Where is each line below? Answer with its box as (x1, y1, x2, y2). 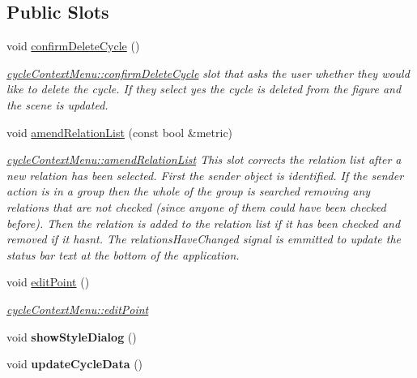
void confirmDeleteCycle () (6, 37, 140, 54)
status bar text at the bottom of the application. (6, 246, 240, 263)
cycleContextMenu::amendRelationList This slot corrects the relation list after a (6, 151, 402, 168)
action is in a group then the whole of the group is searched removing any (6, 183, 371, 200)
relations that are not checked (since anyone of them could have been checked (6, 198, 386, 215)
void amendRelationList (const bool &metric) (6, 123, 233, 140)
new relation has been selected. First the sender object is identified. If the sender (6, 166, 404, 183)
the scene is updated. (6, 96, 109, 113)
